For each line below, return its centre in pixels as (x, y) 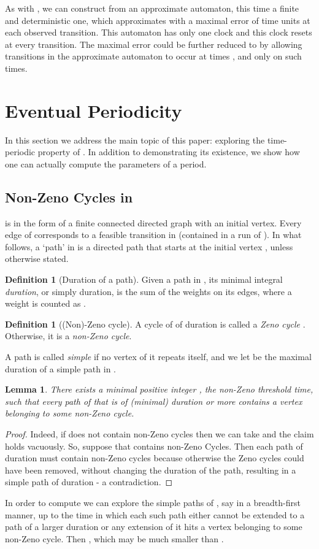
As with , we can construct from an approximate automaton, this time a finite (152, 8)
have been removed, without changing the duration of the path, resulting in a (151, 470)
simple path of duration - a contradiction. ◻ (89, 482)
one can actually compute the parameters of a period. (106, 163)
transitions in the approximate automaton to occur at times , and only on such (153, 56)
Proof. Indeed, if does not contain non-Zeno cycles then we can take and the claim (159, 433)
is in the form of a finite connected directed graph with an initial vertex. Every (153, 222)
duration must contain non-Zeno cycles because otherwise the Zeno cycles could (155, 458)
